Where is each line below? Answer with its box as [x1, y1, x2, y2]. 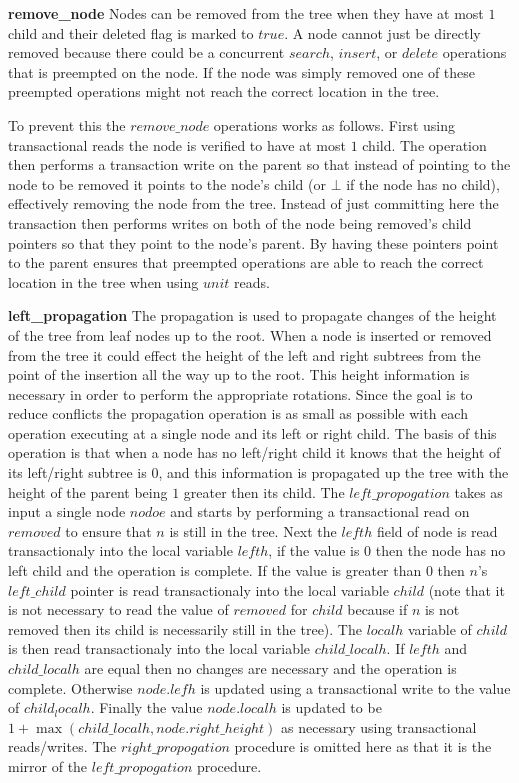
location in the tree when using [8, 271, 199, 292]
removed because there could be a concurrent [8, 42, 285, 63]
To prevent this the [8, 114, 126, 135]
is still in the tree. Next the [169, 520, 337, 541]
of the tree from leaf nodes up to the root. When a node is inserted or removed [8, 324, 492, 345]
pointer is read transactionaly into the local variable [70, 579, 389, 600]
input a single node [8, 501, 126, 522]
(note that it [428, 579, 505, 600]
